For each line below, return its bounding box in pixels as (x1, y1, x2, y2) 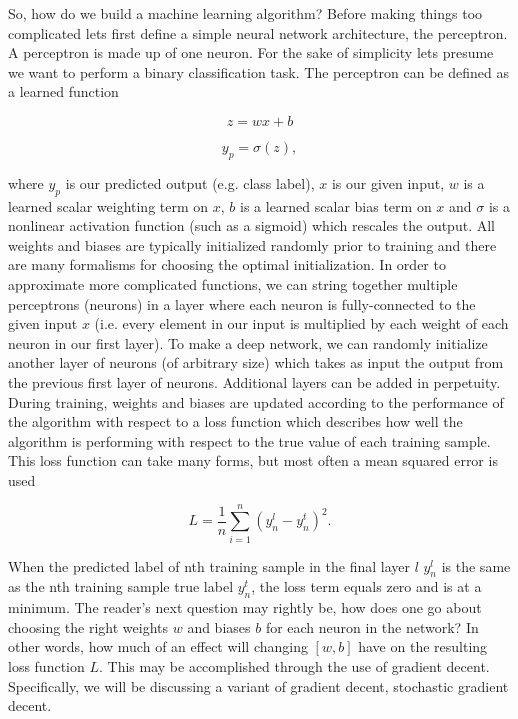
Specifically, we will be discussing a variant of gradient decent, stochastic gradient (8, 675, 509, 696)
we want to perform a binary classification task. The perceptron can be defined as (8, 61, 509, 82)
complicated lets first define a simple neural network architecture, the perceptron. (8, 22, 508, 43)
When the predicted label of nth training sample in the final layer (8, 555, 410, 576)
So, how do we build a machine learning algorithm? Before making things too (8, 3, 483, 23)
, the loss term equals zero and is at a (251, 576, 482, 597)
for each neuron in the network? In (265, 616, 479, 637)
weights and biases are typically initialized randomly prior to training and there (8, 234, 497, 255)
